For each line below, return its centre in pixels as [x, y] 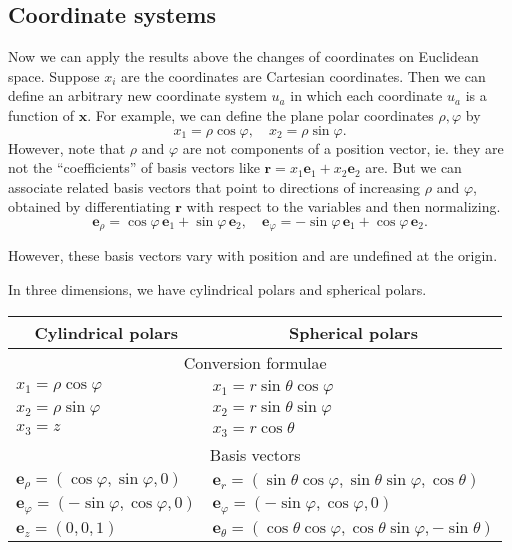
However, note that [67, 147]
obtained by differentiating [89, 206]
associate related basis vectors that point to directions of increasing [214, 186]
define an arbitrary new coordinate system [137, 95]
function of [41, 114]
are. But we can [413, 167]
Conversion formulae [255, 362]
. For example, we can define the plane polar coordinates [260, 114]
